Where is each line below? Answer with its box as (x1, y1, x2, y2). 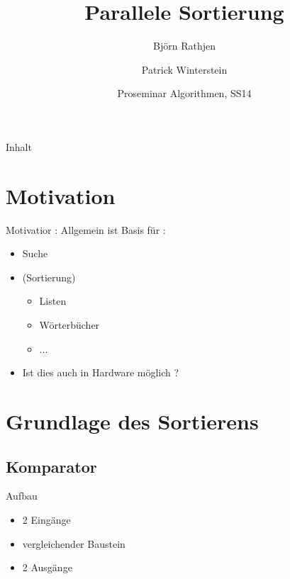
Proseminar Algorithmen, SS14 (117, 86, 252, 101)
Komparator (6, 455, 97, 477)
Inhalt (6, 139, 32, 154)
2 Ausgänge (22, 560, 72, 575)
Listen (39, 293, 67, 308)
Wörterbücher (39, 317, 100, 332)
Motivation (6, 181, 116, 210)
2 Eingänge (22, 512, 71, 527)
